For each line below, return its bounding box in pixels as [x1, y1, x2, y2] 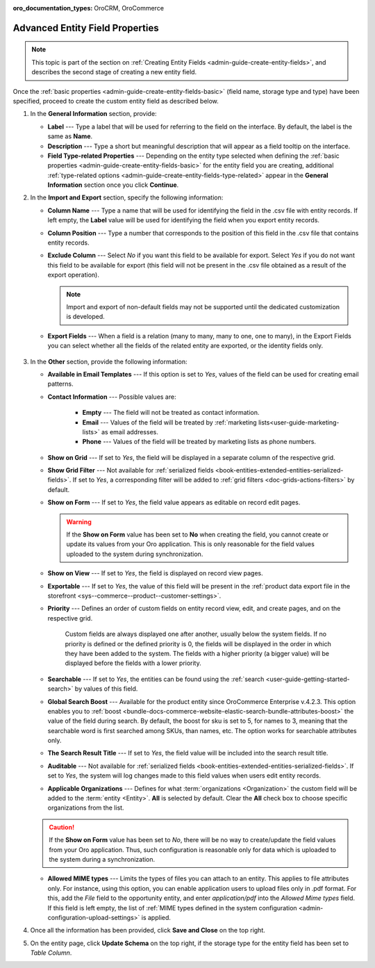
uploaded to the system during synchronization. [66, 550, 203, 558]
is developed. [66, 313, 106, 321]
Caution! [49, 823, 75, 831]
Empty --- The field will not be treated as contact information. [82, 409, 260, 417]
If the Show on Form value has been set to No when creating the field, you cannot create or [66, 530, 329, 539]
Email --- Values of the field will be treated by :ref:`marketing [82, 418, 257, 427]
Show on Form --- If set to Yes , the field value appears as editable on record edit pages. [47, 498, 301, 507]
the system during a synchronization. [49, 855, 156, 863]
